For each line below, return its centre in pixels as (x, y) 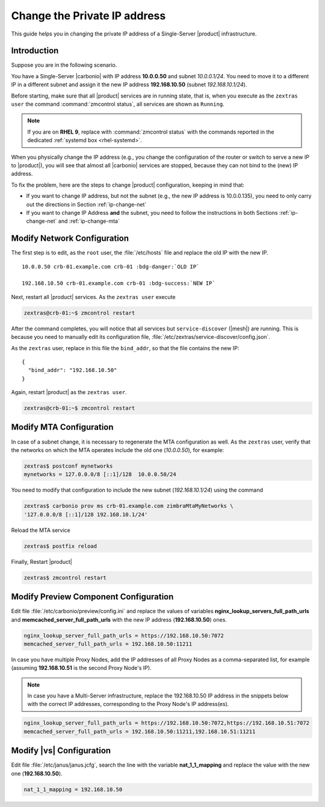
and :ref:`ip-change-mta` (89, 221)
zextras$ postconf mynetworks (68, 466)
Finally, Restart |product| (42, 561)
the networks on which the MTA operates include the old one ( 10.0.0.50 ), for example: (118, 450)
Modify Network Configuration (70, 239)
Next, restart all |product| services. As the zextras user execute (93, 297)
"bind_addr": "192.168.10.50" (73, 370)
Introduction (35, 51)
